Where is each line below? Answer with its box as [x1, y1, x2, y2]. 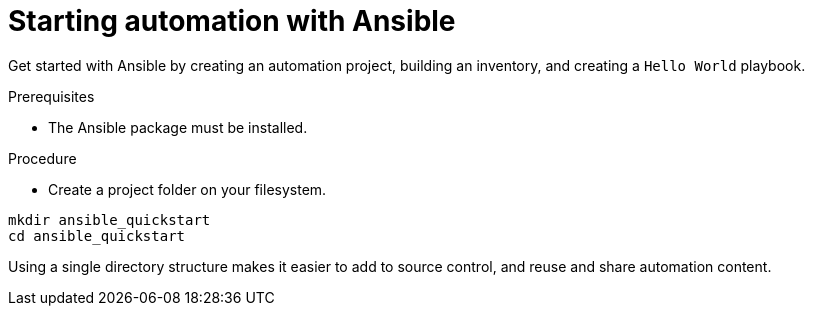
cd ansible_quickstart [8, 227, 186, 244]
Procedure [8, 149, 77, 167]
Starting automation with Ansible [8, 4, 456, 38]
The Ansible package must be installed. [48, 118, 308, 136]
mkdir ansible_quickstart [8, 211, 211, 228]
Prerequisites [8, 87, 95, 105]
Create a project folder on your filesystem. [48, 180, 327, 198]
